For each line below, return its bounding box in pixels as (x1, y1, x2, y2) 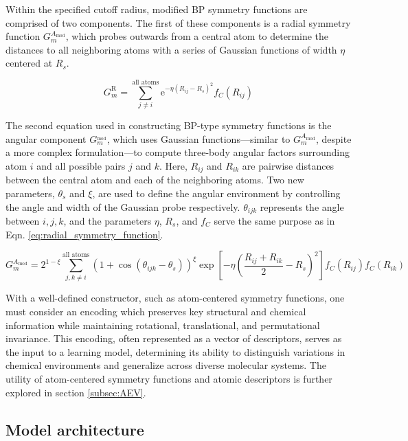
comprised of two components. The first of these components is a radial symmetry (5, 15, 351, 30)
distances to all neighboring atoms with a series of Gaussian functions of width (5, 42, 337, 56)
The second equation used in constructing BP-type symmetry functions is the (5, 118, 332, 133)
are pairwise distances (242, 158, 335, 172)
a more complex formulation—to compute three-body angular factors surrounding (5, 145, 350, 159)
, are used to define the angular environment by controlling (92, 185, 341, 200)
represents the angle (260, 199, 344, 214)
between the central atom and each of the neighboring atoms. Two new (5, 172, 304, 187)
